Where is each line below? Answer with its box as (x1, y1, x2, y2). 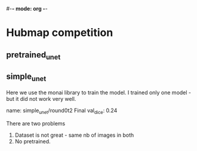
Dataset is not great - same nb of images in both (14, 131, 134, 138)
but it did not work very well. (6, 95, 76, 102)
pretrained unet (6, 50, 61, 61)
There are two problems (6, 119, 66, 127)
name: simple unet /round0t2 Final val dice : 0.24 (6, 107, 118, 115)
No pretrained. (14, 137, 51, 145)
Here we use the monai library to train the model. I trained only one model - (6, 89, 192, 96)
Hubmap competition (6, 26, 113, 39)
